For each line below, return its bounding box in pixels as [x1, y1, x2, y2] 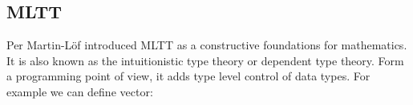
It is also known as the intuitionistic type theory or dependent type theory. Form [6, 52, 404, 68]
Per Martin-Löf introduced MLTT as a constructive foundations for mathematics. [6, 36, 407, 52]
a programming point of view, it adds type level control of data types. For [6, 68, 370, 84]
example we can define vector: [6, 83, 153, 99]
